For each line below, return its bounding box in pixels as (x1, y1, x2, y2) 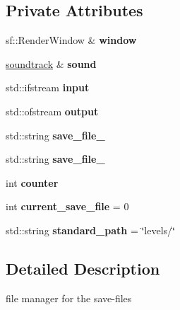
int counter (6, 175, 59, 190)
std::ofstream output (6, 103, 99, 118)
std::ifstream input (6, 80, 90, 95)
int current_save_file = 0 (6, 199, 129, 214)
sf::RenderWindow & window (6, 33, 137, 47)
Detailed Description (6, 257, 160, 279)
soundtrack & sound (6, 56, 97, 71)
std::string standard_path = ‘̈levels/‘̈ (6, 222, 175, 237)
